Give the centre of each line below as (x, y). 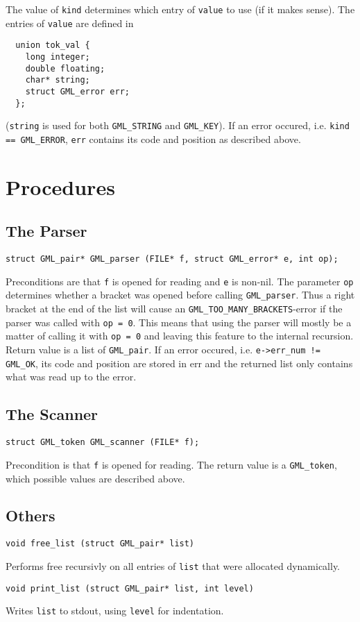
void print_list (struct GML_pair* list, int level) (130, 588)
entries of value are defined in (70, 23)
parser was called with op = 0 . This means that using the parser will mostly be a (179, 322)
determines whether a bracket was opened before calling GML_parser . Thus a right (180, 295)
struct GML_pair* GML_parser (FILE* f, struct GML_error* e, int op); (172, 259)
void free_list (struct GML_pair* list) (100, 544)
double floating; (65, 68)
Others (31, 515)
